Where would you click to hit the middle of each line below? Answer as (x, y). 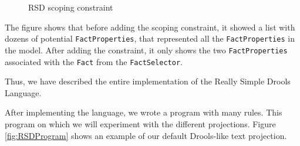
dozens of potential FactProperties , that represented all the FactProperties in (150, 38)
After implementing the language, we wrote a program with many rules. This (144, 112)
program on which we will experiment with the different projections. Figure (140, 123)
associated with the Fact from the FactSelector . (94, 61)
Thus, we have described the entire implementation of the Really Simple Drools (148, 81)
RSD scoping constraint (71, 7)
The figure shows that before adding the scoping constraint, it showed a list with (150, 27)
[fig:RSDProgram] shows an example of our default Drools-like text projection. (146, 135)
